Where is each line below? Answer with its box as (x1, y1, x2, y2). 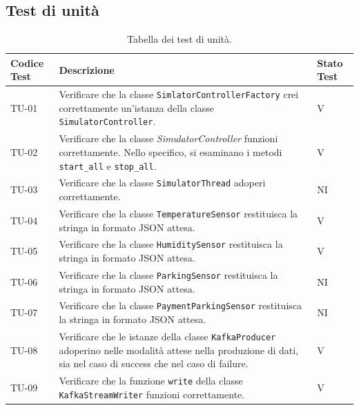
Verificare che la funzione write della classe (59, 373, 243, 388)
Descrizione (59, 62, 115, 77)
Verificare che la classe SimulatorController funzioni (59, 131, 278, 146)
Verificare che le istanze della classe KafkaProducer (59, 329, 276, 343)
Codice (10, 55, 44, 70)
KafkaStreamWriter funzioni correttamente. (59, 387, 245, 401)
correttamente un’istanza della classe (59, 100, 215, 115)
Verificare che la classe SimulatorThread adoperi (59, 175, 266, 190)
